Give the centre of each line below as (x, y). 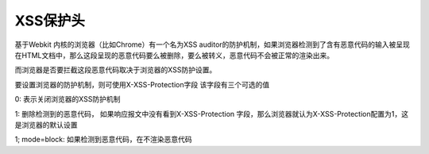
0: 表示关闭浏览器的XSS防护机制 (68, 99)
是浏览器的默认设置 (46, 125)
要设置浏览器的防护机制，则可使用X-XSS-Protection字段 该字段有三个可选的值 (142, 84)
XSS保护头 (50, 21)
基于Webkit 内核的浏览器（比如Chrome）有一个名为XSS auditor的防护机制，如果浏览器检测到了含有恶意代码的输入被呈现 (213, 44)
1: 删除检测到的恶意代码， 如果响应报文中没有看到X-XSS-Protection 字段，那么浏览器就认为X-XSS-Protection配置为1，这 (212, 114)
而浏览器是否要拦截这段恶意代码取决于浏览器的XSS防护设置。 (116, 70)
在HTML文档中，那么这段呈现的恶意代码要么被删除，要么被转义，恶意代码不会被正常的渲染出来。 (174, 55)
